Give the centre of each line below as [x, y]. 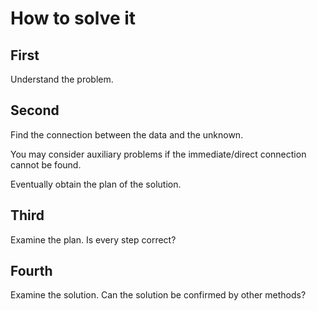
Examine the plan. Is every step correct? [93, 239]
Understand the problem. [62, 79]
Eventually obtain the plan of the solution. [96, 184]
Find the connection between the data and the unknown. [127, 134]
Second [35, 110]
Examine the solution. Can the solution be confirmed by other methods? [158, 295]
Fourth [31, 271]
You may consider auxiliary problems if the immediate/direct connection [158, 154]
